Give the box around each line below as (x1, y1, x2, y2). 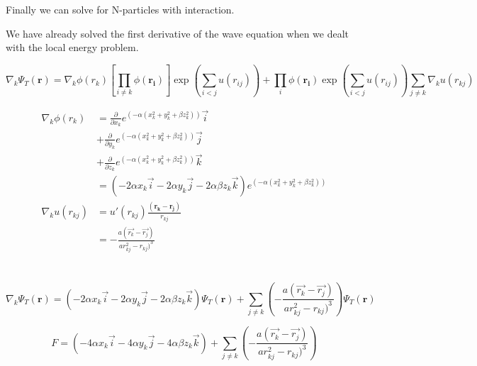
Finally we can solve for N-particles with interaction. (6, 2, 235, 16)
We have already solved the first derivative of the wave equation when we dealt (6, 26, 349, 40)
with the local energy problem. (6, 40, 139, 55)
